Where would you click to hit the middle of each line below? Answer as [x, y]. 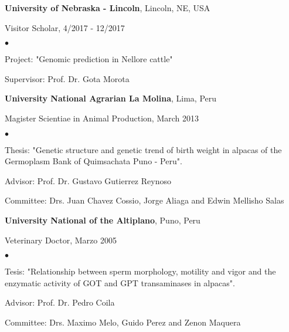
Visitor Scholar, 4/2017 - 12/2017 [65, 27]
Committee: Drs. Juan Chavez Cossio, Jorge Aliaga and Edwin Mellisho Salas [144, 200]
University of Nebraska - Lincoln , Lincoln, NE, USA [108, 8]
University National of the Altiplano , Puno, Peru [103, 220]
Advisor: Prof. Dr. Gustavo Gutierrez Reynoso [88, 180]
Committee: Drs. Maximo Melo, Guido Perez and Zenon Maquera [123, 322]
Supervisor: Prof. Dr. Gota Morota [67, 78]
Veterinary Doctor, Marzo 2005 [61, 240]
